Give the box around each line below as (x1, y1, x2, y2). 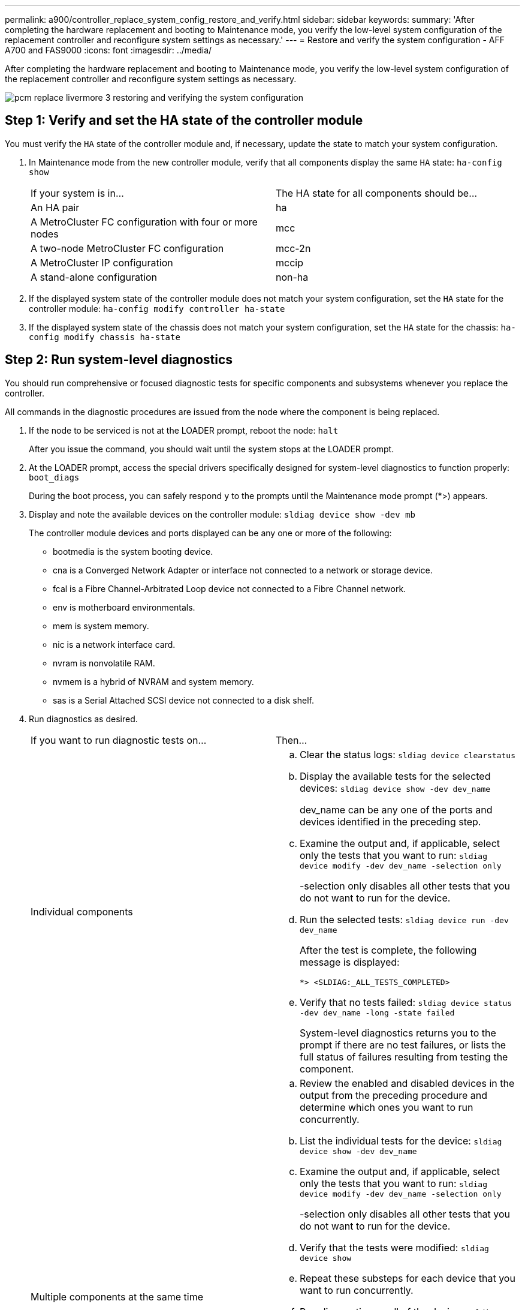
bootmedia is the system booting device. (53, 546, 213, 557)
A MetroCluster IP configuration (31, 256, 173, 269)
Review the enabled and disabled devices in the (300, 1077, 515, 1089)
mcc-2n (276, 242, 311, 254)
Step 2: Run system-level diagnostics (5, 352, 233, 368)
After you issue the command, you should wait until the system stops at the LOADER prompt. (29, 443, 394, 454)
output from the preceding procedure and (300, 1089, 488, 1101)
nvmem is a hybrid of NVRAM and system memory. (53, 676, 254, 687)
